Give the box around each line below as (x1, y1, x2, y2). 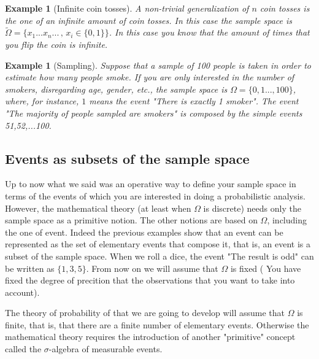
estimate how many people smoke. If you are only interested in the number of (5, 71, 294, 83)
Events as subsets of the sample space (5, 149, 250, 168)
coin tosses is (259, 2, 310, 14)
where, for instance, (5, 95, 79, 107)
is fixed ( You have (230, 261, 301, 274)
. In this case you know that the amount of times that (109, 26, 310, 39)
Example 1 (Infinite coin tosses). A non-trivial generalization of (5, 2, 249, 14)
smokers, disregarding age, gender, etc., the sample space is (5, 82, 228, 95)
